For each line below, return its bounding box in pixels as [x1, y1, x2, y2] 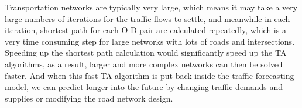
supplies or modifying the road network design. [5, 92, 173, 104]
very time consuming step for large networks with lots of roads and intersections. [5, 35, 295, 47]
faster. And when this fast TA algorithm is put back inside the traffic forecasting [5, 69, 294, 81]
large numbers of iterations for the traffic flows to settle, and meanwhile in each [5, 12, 290, 24]
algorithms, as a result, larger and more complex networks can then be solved [5, 57, 283, 70]
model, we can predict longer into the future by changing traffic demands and [5, 81, 283, 93]
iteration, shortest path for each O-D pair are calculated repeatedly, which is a [5, 24, 286, 36]
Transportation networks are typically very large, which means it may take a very [5, 1, 298, 13]
